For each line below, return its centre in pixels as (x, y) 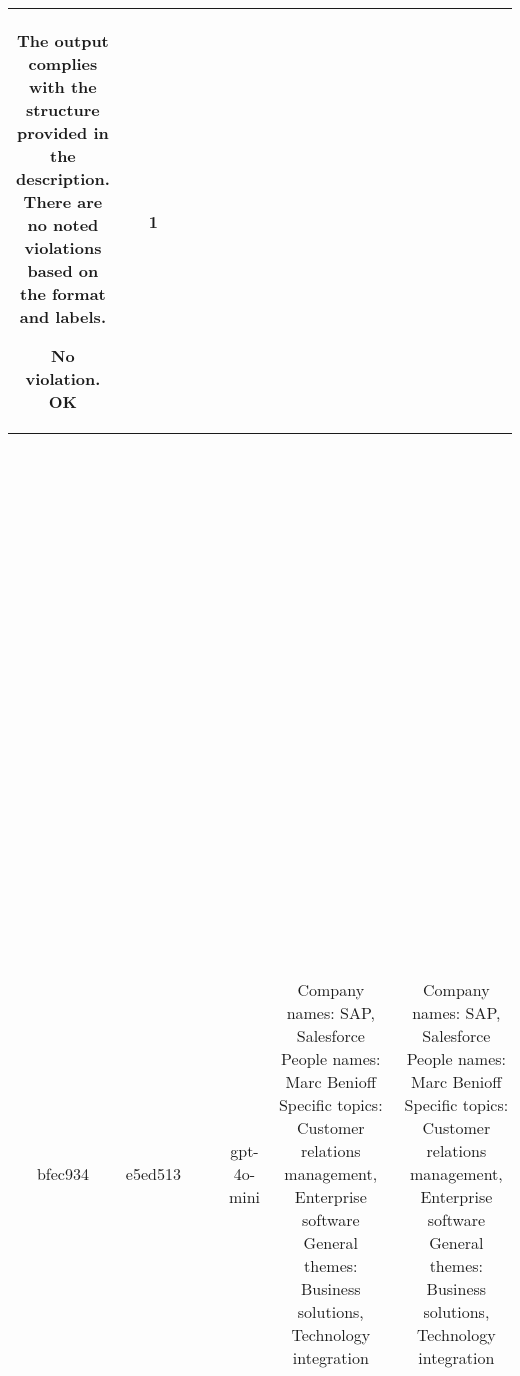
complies (63, 63)
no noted (63, 224)
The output (63, 40)
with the (63, 86)
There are (63, 201)
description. (63, 178)
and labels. (62, 316)
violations (63, 247)
